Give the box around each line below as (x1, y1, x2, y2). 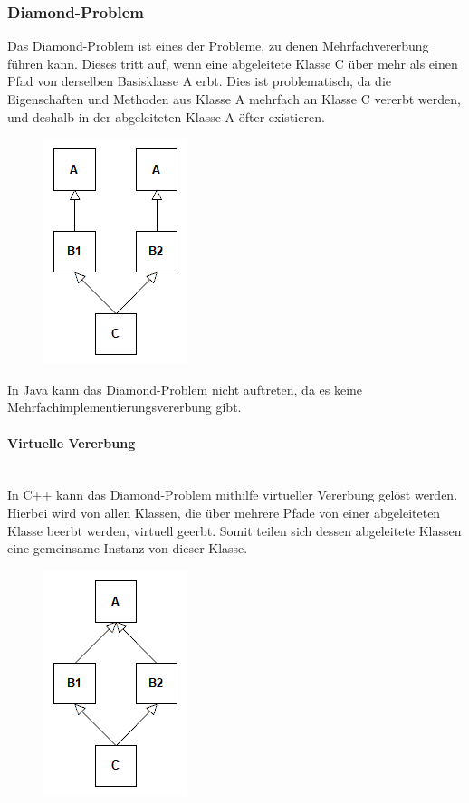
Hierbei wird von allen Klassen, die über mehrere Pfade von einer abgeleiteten (7, 502, 441, 521)
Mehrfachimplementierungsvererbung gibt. (7, 397, 242, 416)
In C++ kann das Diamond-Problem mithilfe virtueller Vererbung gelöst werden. (7, 485, 458, 504)
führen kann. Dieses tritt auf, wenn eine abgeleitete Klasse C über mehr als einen (7, 53, 458, 72)
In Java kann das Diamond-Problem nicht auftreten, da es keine (7, 379, 363, 398)
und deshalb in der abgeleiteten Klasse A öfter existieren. (7, 107, 325, 126)
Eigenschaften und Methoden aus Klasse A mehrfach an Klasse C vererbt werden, (7, 90, 461, 108)
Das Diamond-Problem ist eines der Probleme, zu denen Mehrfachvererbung (7, 36, 429, 55)
